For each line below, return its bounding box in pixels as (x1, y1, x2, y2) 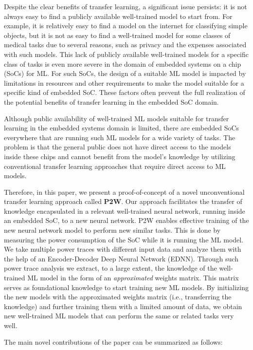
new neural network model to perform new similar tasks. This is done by (4, 225, 221, 235)
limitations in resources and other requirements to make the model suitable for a (4, 77, 244, 88)
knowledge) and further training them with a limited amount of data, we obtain (4, 301, 242, 311)
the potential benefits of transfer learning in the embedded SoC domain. (4, 96, 219, 107)
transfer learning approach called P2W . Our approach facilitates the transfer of (4, 196, 242, 206)
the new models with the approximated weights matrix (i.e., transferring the (4, 292, 232, 302)
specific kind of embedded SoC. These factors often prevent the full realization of (4, 87, 245, 97)
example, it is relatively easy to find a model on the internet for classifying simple (4, 20, 248, 31)
